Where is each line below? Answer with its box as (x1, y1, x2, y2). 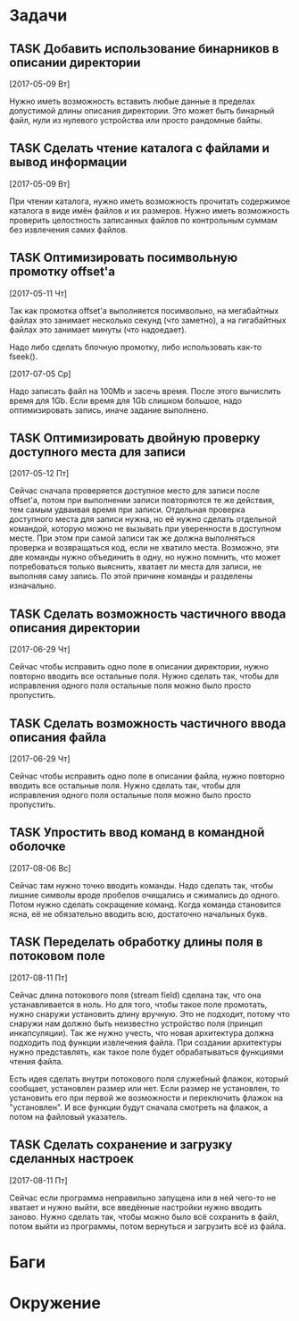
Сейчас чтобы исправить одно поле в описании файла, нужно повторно (9, 770, 286, 782)
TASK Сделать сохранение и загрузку (9, 1137, 233, 1153)
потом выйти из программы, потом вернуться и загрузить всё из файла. (9, 1221, 287, 1232)
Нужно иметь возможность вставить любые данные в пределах (9, 96, 256, 106)
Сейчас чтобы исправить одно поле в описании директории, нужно (9, 661, 270, 672)
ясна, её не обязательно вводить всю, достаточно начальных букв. (9, 908, 268, 919)
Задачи (9, 5, 68, 26)
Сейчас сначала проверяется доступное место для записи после (9, 485, 261, 496)
